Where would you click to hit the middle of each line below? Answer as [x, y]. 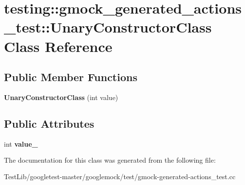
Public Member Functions [71, 77]
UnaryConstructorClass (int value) [61, 97]
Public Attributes [49, 123]
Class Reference [58, 46]
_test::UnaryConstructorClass [108, 27]
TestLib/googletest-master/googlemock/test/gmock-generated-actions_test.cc [120, 176]
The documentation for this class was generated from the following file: [110, 160]
